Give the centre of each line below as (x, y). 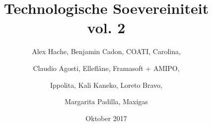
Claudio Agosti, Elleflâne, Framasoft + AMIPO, (106, 68)
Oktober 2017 (106, 118)
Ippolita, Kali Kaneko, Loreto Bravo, (106, 85)
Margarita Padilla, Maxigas (106, 101)
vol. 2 (106, 28)
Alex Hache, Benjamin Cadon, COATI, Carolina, (106, 51)
